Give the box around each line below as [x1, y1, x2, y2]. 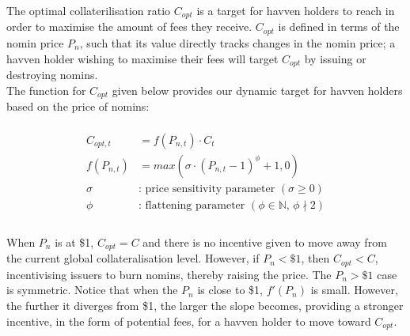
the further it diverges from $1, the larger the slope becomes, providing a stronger [6, 296, 404, 313]
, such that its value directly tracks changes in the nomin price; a [79, 34, 396, 51]
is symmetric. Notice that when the [6, 281, 178, 298]
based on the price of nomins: [6, 98, 150, 114]
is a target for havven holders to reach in [196, 2, 395, 18]
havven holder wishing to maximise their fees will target [6, 50, 279, 66]
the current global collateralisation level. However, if [6, 250, 260, 266]
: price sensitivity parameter [139, 183, 275, 194]
